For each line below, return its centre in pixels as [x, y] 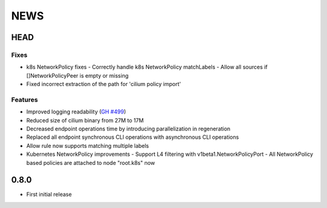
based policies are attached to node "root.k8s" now [91, 163]
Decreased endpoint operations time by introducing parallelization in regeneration [128, 129]
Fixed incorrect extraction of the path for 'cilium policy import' [104, 84]
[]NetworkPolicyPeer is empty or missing [78, 75]
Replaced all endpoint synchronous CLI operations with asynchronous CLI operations [133, 137]
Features [25, 99]
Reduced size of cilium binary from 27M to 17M [85, 120]
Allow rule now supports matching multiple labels [88, 146]
